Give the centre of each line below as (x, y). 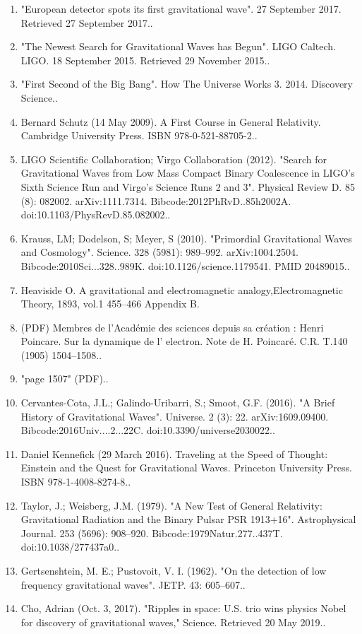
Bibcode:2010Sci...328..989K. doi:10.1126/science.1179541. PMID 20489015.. (185, 265)
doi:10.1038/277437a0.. (70, 547)
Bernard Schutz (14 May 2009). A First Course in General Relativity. (171, 121)
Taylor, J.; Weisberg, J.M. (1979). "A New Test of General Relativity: (171, 505)
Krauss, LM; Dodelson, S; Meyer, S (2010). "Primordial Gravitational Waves (186, 238)
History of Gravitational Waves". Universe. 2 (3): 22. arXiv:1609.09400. (175, 416)
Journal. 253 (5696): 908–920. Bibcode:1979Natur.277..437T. (152, 533)
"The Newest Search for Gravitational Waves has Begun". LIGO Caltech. (178, 46)
